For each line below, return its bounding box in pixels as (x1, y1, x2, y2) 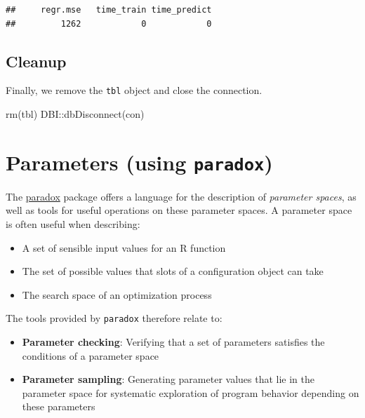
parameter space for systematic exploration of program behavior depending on (22, 385, 359, 400)
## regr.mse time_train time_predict (6, 5, 212, 15)
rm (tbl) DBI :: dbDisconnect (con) (6, 107, 145, 121)
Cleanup (6, 50, 67, 72)
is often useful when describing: (6, 217, 140, 231)
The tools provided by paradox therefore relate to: (6, 311, 223, 325)
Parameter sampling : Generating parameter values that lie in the (22, 372, 315, 386)
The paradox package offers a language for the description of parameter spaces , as (6, 189, 357, 203)
